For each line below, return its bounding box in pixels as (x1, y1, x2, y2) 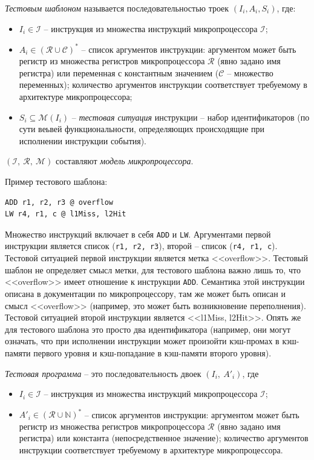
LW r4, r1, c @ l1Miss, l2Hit (5, 210, 126, 219)
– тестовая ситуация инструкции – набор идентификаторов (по (71, 110, 310, 123)
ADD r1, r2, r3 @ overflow (5, 198, 113, 207)
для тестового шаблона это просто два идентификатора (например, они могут (5, 322, 291, 335)
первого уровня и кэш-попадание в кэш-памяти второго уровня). (33, 346, 272, 359)
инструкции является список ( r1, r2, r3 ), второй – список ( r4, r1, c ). (5, 239, 278, 252)
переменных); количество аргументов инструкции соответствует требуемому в (19, 78, 307, 91)
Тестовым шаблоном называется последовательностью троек (5, 2, 229, 14)
